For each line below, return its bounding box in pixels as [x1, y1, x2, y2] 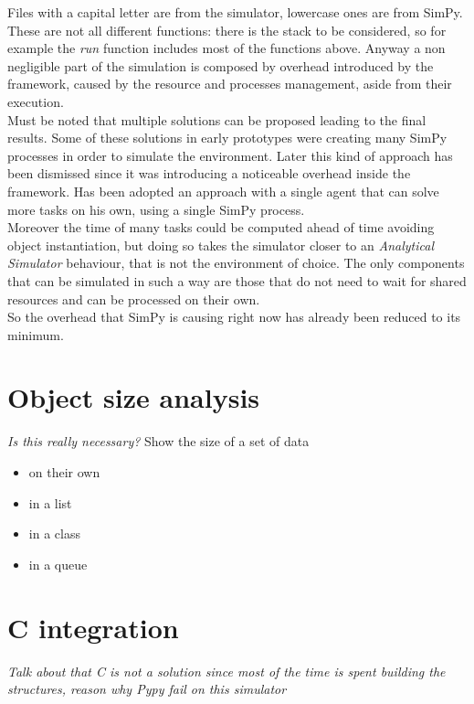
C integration [7, 608, 179, 645]
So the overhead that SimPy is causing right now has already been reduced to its [7, 307, 461, 326]
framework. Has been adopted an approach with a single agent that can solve [7, 181, 439, 200]
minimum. [7, 325, 64, 344]
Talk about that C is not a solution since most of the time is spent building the [7, 661, 446, 680]
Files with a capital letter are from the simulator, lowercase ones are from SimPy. [7, 3, 463, 21]
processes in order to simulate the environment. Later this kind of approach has [7, 145, 453, 165]
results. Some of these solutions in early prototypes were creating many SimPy [7, 128, 448, 147]
